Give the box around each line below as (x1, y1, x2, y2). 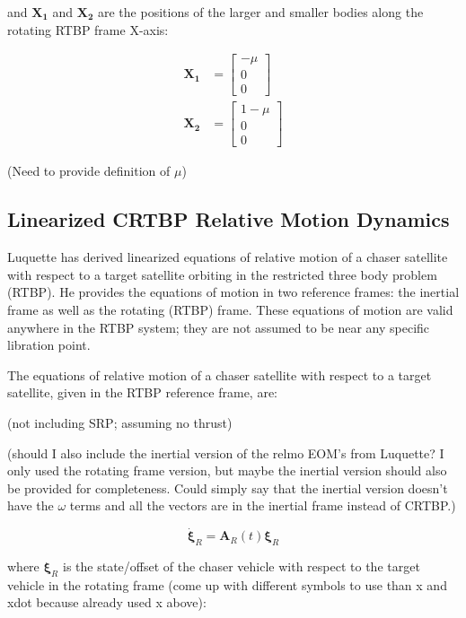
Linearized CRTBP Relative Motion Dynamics (7, 205, 450, 233)
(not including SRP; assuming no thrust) (7, 413, 233, 431)
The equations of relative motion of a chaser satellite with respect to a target (7, 365, 432, 384)
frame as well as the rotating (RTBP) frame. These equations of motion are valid (7, 300, 453, 319)
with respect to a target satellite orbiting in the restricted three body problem (7, 265, 437, 283)
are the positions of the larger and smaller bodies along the (97, 3, 424, 21)
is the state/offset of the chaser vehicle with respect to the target (62, 556, 420, 575)
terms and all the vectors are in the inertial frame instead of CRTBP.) (69, 496, 456, 515)
